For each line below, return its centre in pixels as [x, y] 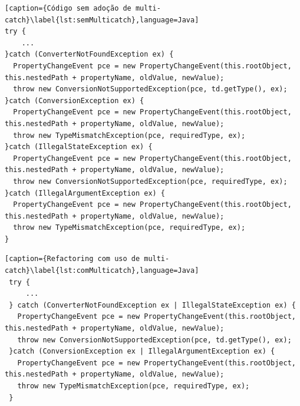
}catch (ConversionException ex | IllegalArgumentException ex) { [142, 351]
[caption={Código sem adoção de [68, 8]
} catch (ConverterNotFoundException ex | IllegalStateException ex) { [152, 305]
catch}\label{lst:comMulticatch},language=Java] [102, 271]
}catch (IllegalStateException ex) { [79, 147]
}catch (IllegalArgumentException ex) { [85, 193]
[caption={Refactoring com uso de [72, 259]
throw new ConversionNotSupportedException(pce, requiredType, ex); [150, 181]
